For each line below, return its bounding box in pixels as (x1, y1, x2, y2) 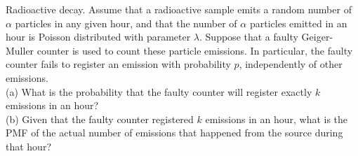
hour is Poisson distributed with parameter (6, 29, 191, 44)
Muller (6, 43, 34, 57)
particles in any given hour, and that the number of (15, 15, 237, 30)
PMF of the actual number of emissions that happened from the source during (6, 125, 343, 140)
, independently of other (239, 57, 343, 71)
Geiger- (301, 29, 333, 44)
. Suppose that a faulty (199, 29, 298, 44)
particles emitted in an (249, 15, 347, 30)
